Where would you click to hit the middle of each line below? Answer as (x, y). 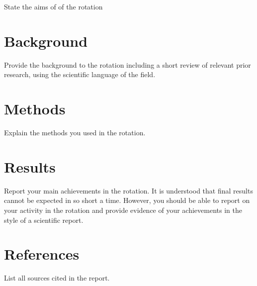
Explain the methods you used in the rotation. (75, 133)
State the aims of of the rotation (53, 6)
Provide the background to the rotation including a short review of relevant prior (128, 64)
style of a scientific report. (44, 220)
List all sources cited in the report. (57, 278)
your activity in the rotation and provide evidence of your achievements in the (123, 210)
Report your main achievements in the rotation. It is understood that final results (128, 190)
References (42, 254)
